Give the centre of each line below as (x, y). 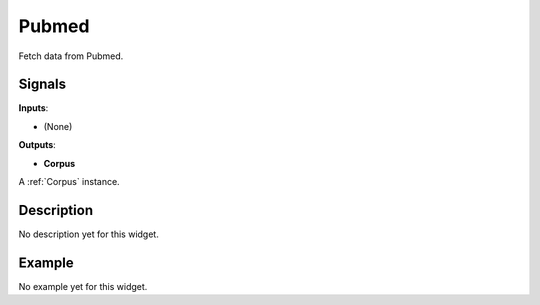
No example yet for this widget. (83, 286)
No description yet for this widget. (88, 234)
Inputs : (33, 108)
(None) (58, 126)
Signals (42, 84)
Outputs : (37, 145)
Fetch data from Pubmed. (71, 56)
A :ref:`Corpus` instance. (69, 182)
